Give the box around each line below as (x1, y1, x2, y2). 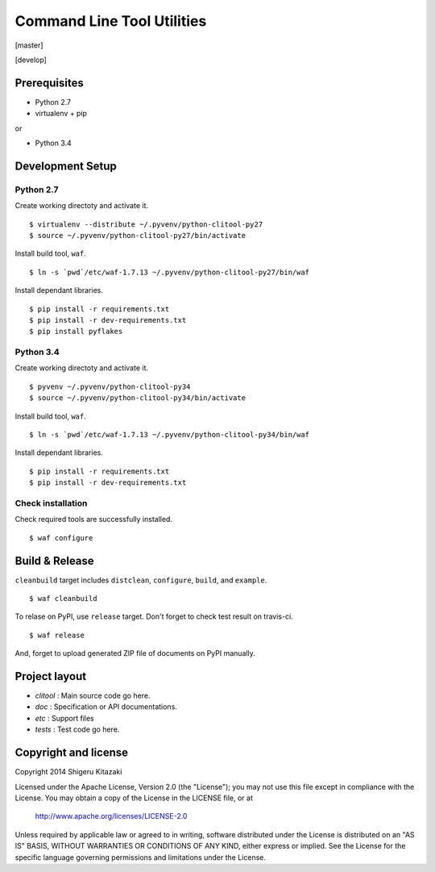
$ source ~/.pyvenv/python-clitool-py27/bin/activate (29, 231, 246, 240)
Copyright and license (14, 746, 129, 760)
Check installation (14, 497, 88, 508)
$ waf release (29, 630, 85, 640)
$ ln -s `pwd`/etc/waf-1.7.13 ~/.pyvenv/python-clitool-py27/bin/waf (29, 267, 310, 277)
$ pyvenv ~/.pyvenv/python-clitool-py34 (29, 382, 191, 391)
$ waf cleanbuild (29, 594, 97, 603)
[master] (14, 40, 43, 50)
